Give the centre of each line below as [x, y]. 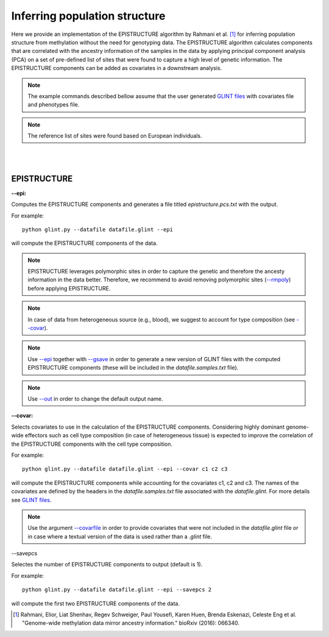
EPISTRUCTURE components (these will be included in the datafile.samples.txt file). [133, 368]
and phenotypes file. [54, 105]
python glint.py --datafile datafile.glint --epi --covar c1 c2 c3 [125, 469]
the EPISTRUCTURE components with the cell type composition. [92, 444]
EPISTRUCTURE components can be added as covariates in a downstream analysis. [117, 68]
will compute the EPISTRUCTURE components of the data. [84, 243]
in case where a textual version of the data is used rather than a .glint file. [120, 537]
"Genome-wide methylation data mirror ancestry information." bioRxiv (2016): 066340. [131, 623]
